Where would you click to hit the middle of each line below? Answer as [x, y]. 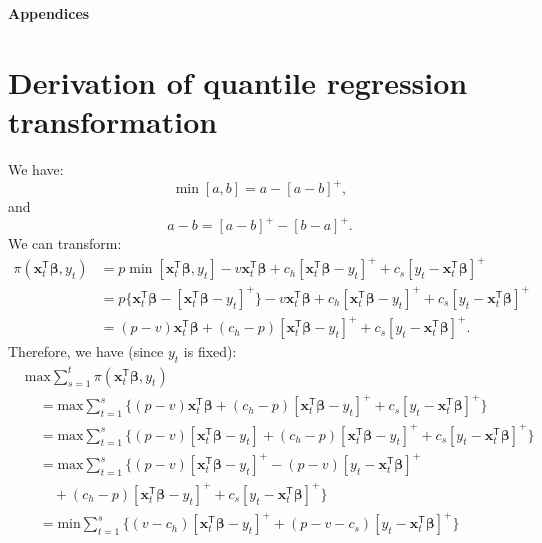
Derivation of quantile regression [238, 81]
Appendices [49, 13]
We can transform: [65, 243]
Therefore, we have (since [86, 351]
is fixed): [210, 351]
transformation [113, 120]
